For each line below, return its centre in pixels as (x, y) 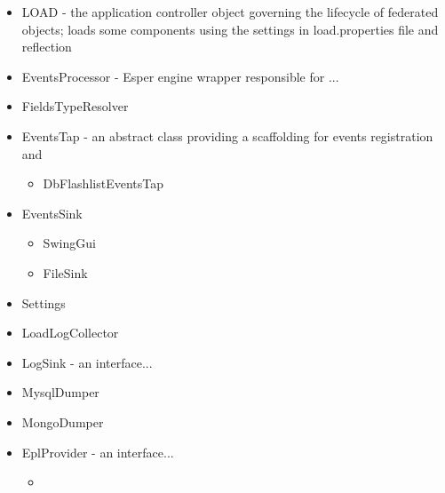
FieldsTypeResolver (75, 106)
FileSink (65, 272)
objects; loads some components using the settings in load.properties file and (230, 29)
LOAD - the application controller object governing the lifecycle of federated (230, 12)
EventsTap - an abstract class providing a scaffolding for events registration (227, 135)
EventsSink (52, 213)
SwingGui (69, 243)
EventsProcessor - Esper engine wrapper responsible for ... (180, 76)
